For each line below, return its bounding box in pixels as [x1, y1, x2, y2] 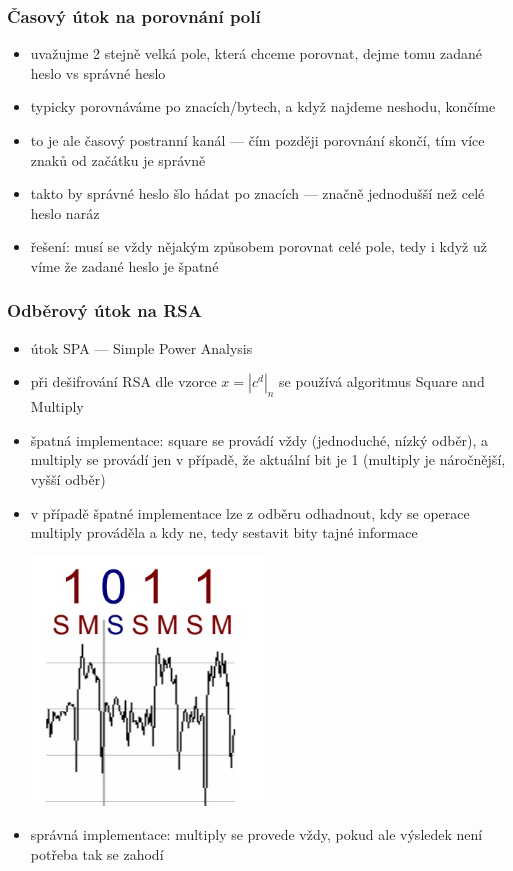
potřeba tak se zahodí [30, 843, 164, 864]
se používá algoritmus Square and [279, 371, 485, 392]
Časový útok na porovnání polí [7, 3, 261, 28]
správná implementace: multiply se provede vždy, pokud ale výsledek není [30, 823, 483, 844]
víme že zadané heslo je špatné [30, 255, 219, 276]
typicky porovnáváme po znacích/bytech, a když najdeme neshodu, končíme [30, 96, 496, 117]
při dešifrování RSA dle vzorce [30, 371, 217, 392]
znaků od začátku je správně [30, 149, 206, 170]
